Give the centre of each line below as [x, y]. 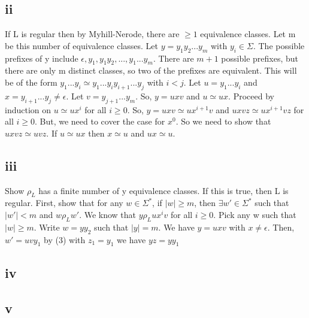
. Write [47, 227]
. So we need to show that [223, 121]
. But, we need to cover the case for [100, 121]
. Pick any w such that [255, 214]
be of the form [31, 82]
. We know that [108, 214]
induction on [28, 109]
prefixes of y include [42, 58]
